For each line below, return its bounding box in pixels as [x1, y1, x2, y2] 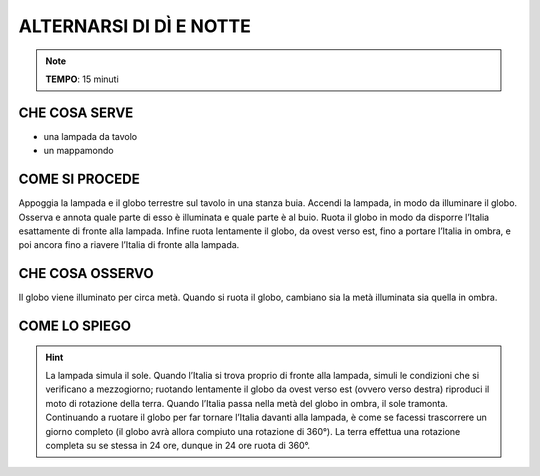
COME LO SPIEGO [18, 318, 132, 335]
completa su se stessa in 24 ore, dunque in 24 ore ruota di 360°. [45, 439, 310, 451]
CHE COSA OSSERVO [18, 265, 154, 282]
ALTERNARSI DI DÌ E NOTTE [18, 15, 252, 37]
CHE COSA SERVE [18, 104, 134, 121]
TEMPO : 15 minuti [45, 73, 119, 85]
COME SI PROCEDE [18, 171, 140, 188]
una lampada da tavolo [43, 130, 138, 142]
